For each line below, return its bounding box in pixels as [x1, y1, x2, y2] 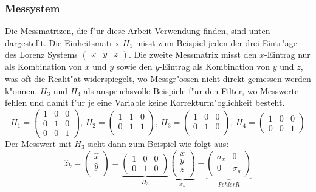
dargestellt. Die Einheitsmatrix [5, 36, 120, 49]
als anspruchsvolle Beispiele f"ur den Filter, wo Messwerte [83, 84, 299, 97]
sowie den [116, 60, 153, 73]
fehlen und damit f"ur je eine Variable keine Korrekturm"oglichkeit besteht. [5, 96, 285, 109]
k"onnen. [5, 84, 38, 97]
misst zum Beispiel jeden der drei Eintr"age [136, 36, 297, 49]
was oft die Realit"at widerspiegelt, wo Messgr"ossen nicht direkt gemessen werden [5, 72, 311, 84]
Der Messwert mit [5, 137, 72, 149]
